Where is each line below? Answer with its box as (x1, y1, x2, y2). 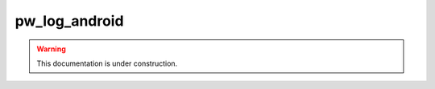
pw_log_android (14, 12, 124, 30)
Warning (36, 44, 66, 54)
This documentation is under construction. (36, 59, 178, 68)
